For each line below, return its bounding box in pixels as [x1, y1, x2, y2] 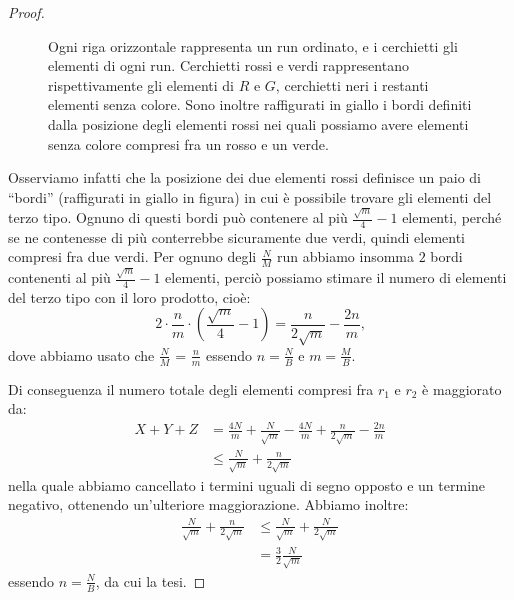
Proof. [8, 2, 45, 22]
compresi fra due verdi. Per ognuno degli [8, 246, 257, 267]
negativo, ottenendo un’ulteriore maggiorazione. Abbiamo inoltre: [8, 494, 409, 515]
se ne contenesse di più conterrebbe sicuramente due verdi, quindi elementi [8, 226, 465, 247]
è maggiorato [422, 378, 502, 399]
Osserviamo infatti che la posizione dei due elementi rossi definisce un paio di [8, 167, 482, 188]
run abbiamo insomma [277, 246, 415, 267]
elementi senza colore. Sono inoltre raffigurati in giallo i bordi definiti [48, 94, 472, 115]
